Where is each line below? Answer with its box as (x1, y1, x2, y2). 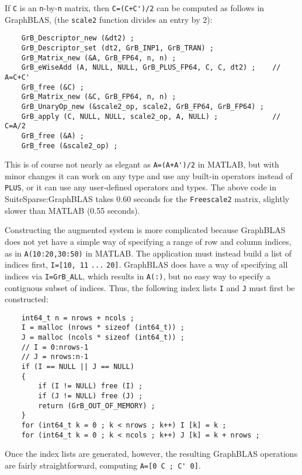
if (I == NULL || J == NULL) (21, 363, 134, 371)
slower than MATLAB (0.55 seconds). (5, 204, 140, 216)
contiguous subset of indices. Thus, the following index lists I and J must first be (5, 281, 295, 293)
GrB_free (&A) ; (21, 131, 85, 140)
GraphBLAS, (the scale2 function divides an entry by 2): (5, 13, 213, 25)
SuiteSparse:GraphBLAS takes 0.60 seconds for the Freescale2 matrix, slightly (5, 193, 290, 205)
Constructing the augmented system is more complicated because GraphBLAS (5, 224, 286, 236)
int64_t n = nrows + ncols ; (21, 313, 134, 322)
